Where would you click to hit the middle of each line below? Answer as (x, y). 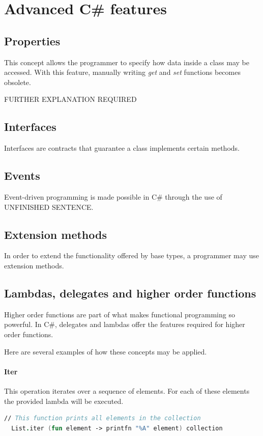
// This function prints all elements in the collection (103, 418)
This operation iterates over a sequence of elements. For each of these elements (127, 390)
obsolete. (18, 82)
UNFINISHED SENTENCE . (49, 207)
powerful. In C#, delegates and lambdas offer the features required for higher (125, 324)
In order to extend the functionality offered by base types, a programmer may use (131, 255)
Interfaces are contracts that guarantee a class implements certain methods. (122, 148)
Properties (32, 40)
